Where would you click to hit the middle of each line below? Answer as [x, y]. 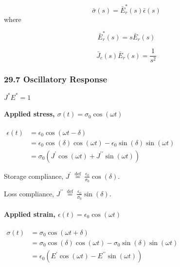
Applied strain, [30, 214]
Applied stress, [29, 114]
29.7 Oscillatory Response [56, 79]
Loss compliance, [29, 193]
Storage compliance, [34, 176]
